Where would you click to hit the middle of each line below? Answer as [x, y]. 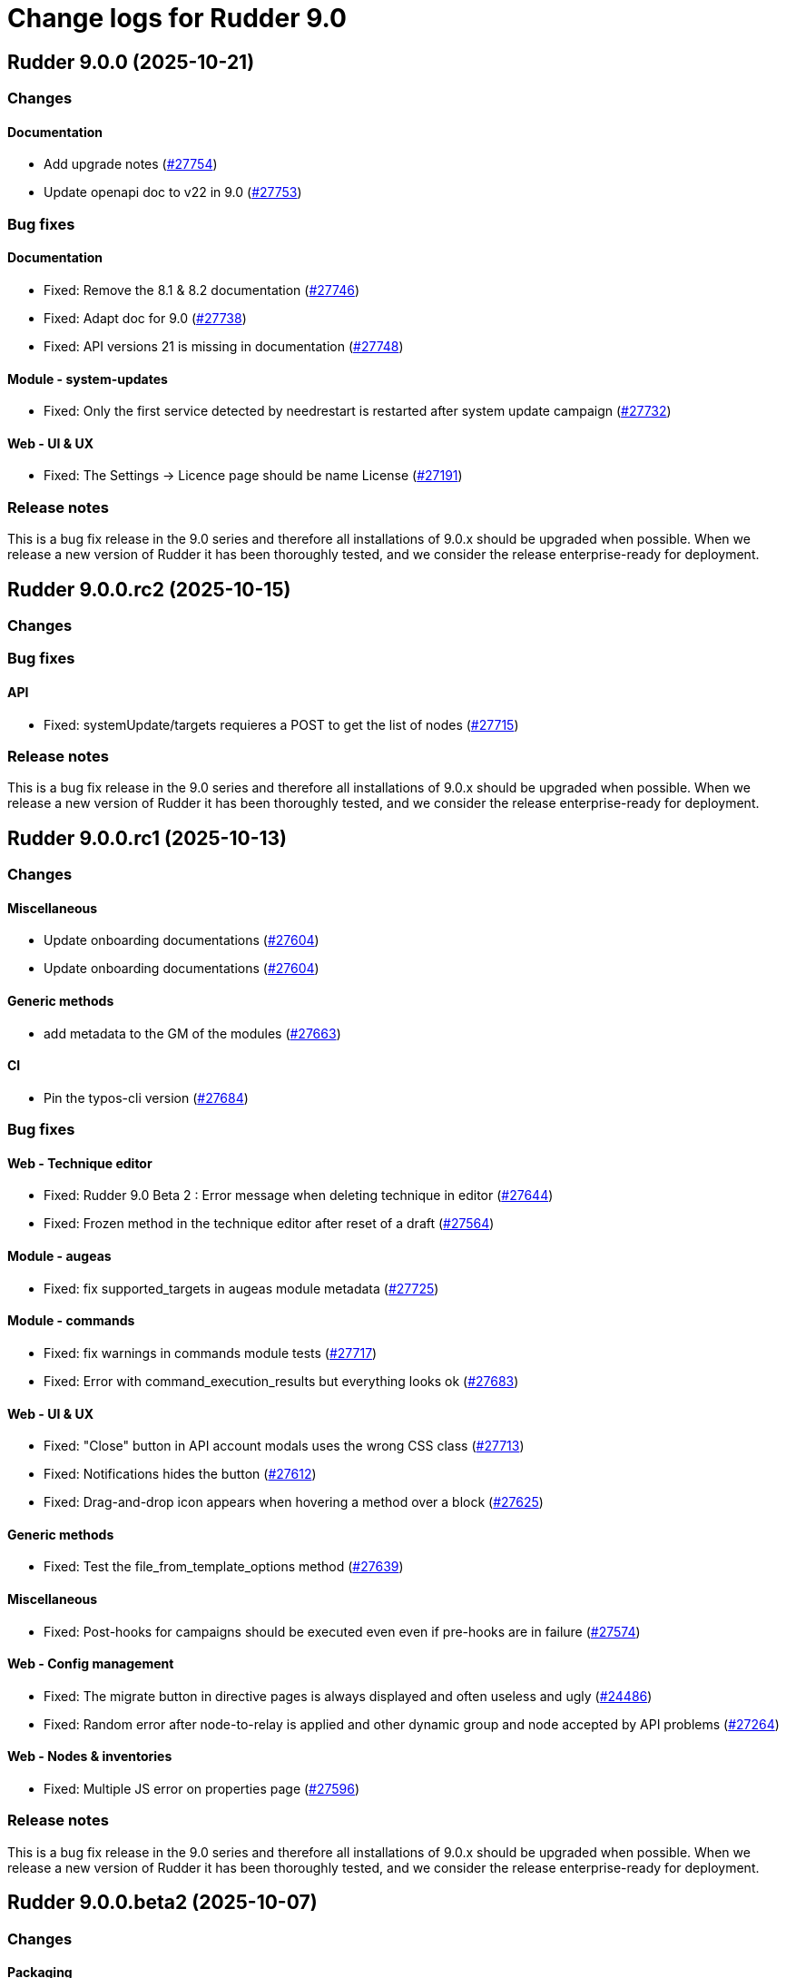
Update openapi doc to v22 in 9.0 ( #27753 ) [173, 192]
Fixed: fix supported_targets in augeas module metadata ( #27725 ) [241, 1288]
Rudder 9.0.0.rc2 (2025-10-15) [149, 589]
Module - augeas [59, 1256]
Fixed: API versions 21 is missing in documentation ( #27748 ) [224, 346]
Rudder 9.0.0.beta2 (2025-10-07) [162, 1903]
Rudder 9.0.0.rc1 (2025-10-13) [147, 838]
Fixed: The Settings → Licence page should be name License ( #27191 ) [253, 476]
